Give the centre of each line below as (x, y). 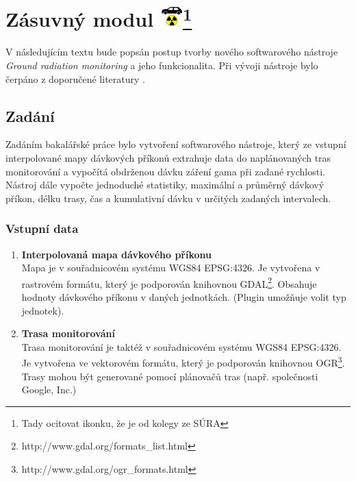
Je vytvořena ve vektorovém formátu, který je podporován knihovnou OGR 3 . (183, 362)
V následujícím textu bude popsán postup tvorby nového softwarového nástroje (172, 52)
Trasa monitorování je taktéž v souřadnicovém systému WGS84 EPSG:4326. (181, 346)
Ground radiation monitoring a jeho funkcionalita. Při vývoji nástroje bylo (162, 65)
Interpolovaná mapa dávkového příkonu (116, 254)
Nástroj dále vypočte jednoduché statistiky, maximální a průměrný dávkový (165, 185)
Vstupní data (42, 229)
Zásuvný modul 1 (99, 17)
